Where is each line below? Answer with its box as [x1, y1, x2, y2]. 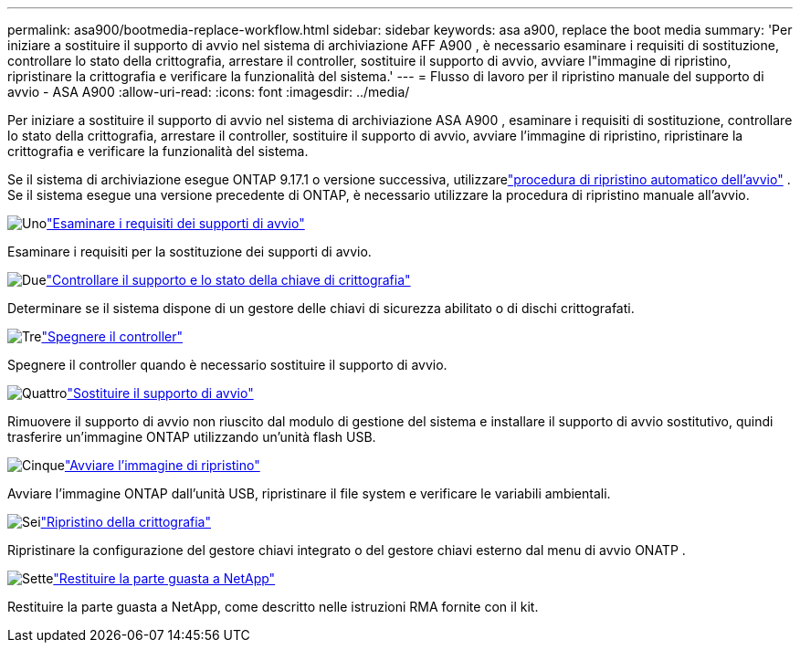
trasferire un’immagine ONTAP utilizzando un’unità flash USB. [7, 429, 376, 445]
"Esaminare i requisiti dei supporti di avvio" [47, 215, 305, 231]
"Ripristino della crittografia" [40, 514, 212, 529]
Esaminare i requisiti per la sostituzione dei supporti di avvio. [7, 244, 372, 259]
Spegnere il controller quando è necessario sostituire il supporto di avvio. [7, 357, 447, 372]
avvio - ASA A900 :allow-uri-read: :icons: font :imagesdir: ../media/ [7, 84, 410, 100]
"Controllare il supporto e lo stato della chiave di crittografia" [46, 272, 411, 288]
